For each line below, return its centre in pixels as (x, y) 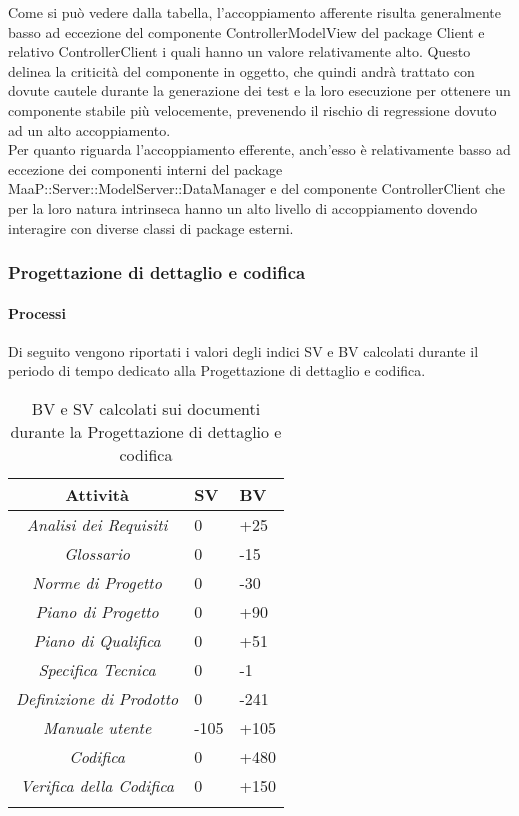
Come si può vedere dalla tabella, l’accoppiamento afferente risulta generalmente (254, 12)
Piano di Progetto (97, 611)
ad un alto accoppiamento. (89, 129)
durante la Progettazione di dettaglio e (146, 431)
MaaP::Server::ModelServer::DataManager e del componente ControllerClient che (256, 188)
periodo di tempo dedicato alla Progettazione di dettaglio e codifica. (217, 370)
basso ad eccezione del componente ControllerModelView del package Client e (246, 31)
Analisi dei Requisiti (97, 524)
